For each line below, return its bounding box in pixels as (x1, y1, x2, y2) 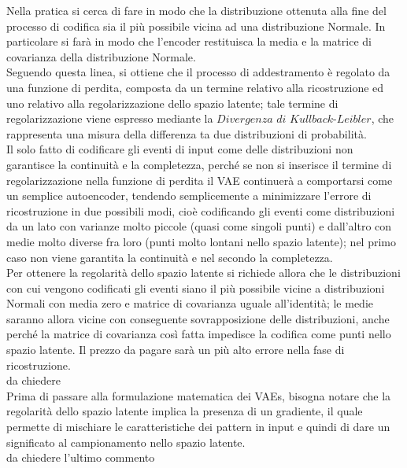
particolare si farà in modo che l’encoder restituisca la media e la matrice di (6, 33, 372, 50)
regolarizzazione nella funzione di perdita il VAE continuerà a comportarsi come (6, 171, 393, 188)
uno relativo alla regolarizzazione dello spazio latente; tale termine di (6, 94, 339, 111)
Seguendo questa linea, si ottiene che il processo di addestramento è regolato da (6, 64, 390, 80)
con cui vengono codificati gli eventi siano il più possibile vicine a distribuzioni (6, 279, 385, 296)
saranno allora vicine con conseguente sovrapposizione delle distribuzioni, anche (6, 310, 390, 326)
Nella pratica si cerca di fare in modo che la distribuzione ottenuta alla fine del (6, 2, 387, 18)
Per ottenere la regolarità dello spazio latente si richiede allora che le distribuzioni (6, 264, 401, 281)
